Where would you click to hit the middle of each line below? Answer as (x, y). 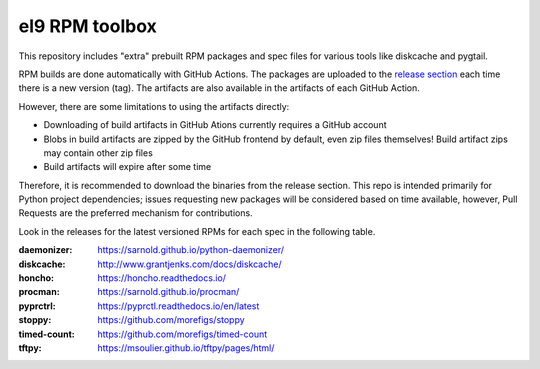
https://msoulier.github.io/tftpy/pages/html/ (186, 347)
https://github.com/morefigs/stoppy (171, 320)
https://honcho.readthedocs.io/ (162, 278)
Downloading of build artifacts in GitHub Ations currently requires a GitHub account (215, 125)
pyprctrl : (37, 306)
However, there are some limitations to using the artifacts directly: (154, 106)
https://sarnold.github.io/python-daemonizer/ (191, 250)
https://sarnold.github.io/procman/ (168, 292)
